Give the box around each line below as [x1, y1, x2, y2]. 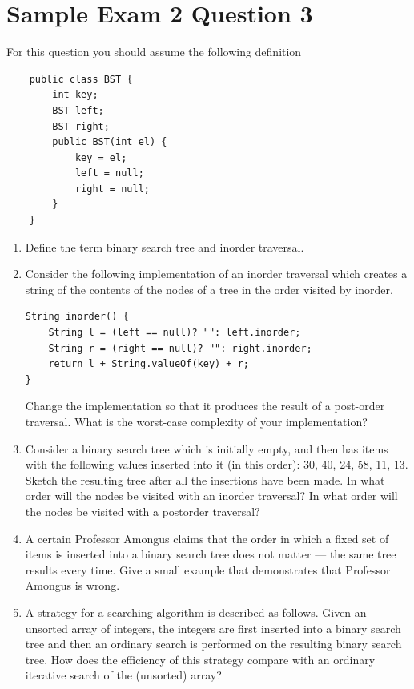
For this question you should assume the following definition [6, 43, 302, 60]
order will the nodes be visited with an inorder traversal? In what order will [25, 487, 398, 504]
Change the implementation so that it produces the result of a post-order [25, 397, 385, 414]
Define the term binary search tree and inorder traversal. [25, 238, 304, 255]
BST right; [52, 120, 110, 132]
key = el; [74, 151, 127, 163]
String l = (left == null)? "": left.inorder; [48, 327, 301, 339]
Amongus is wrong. [25, 577, 120, 594]
